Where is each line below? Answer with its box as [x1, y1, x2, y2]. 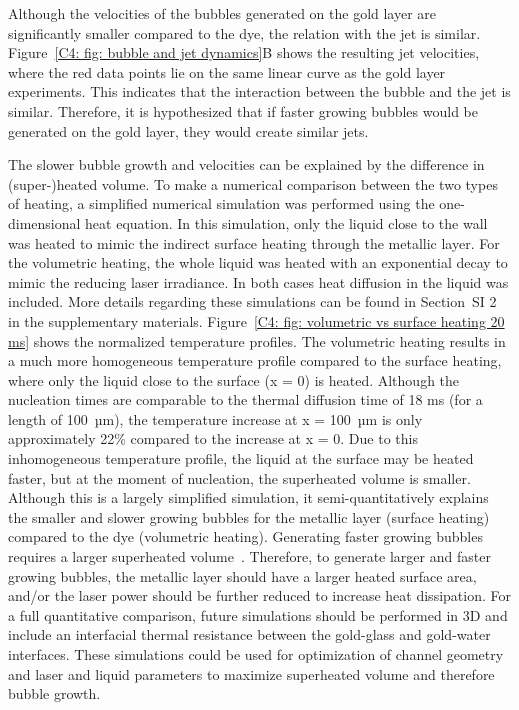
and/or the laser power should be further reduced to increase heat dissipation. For [8, 585, 511, 606]
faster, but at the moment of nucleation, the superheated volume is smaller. [8, 467, 471, 488]
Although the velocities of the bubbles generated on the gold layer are [8, 3, 437, 23]
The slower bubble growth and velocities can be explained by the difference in [8, 154, 485, 175]
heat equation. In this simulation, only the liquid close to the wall [85, 212, 488, 233]
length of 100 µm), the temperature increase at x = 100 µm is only [8, 408, 423, 429]
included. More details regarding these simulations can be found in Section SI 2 [8, 291, 497, 312]
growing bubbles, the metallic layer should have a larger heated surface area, [8, 565, 477, 586]
